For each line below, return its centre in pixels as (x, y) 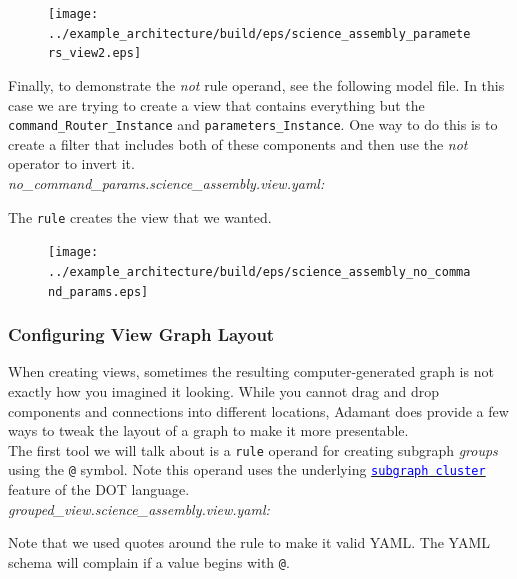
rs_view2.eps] (95, 53)
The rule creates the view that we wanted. (140, 216)
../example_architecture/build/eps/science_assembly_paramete (259, 33)
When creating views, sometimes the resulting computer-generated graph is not (251, 371)
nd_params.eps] (98, 291)
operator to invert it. (71, 163)
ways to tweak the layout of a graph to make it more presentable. (208, 430)
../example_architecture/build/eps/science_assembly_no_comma (259, 271)
